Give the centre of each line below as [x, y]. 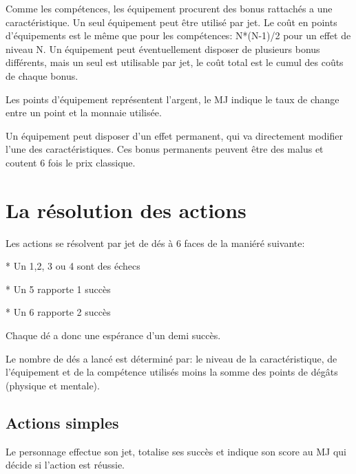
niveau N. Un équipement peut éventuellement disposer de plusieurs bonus [163, 49]
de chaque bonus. [42, 75]
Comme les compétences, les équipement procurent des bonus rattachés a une [169, 8]
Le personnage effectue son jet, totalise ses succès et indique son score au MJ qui [176, 451]
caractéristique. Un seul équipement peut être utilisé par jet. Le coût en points [171, 22]
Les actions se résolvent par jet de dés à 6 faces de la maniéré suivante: [155, 243]
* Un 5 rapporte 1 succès [58, 289]
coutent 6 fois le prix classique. [71, 162]
